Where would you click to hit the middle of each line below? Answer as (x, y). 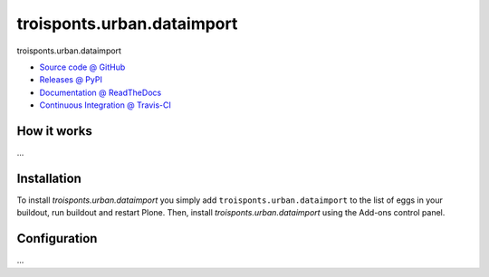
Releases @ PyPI (71, 80)
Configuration (57, 239)
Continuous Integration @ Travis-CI (105, 105)
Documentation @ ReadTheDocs (101, 92)
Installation (49, 178)
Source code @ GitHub (82, 67)
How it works (54, 131)
